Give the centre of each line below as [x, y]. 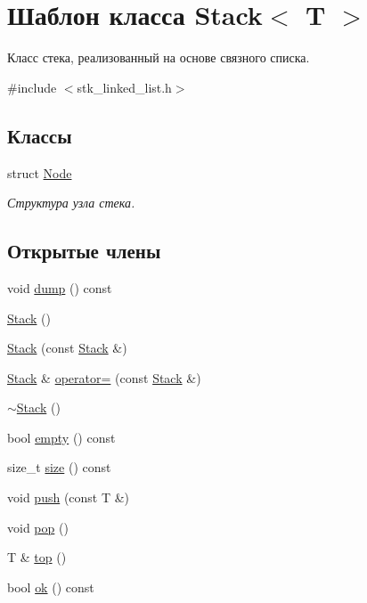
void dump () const [60, 287]
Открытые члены [84, 251]
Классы [40, 135]
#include [32, 87]
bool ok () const [51, 587]
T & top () [37, 557]
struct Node [40, 172]
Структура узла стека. [71, 203]
